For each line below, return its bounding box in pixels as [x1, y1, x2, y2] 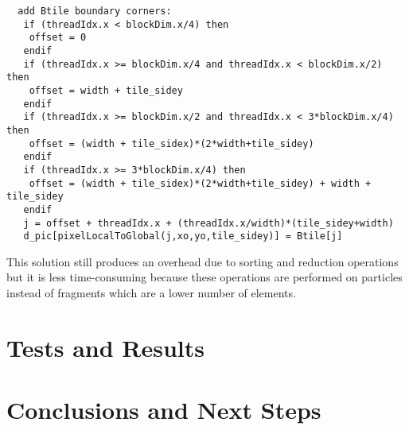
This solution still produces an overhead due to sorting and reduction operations [6, 253, 399, 269]
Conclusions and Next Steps [6, 393, 321, 426]
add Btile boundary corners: [18, 6, 172, 17]
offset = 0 [29, 32, 87, 44]
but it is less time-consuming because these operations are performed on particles [6, 269, 403, 285]
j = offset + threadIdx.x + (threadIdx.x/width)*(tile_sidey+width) [23, 217, 394, 229]
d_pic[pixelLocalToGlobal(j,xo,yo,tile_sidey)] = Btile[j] [23, 230, 343, 242]
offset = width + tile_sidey [29, 84, 183, 96]
